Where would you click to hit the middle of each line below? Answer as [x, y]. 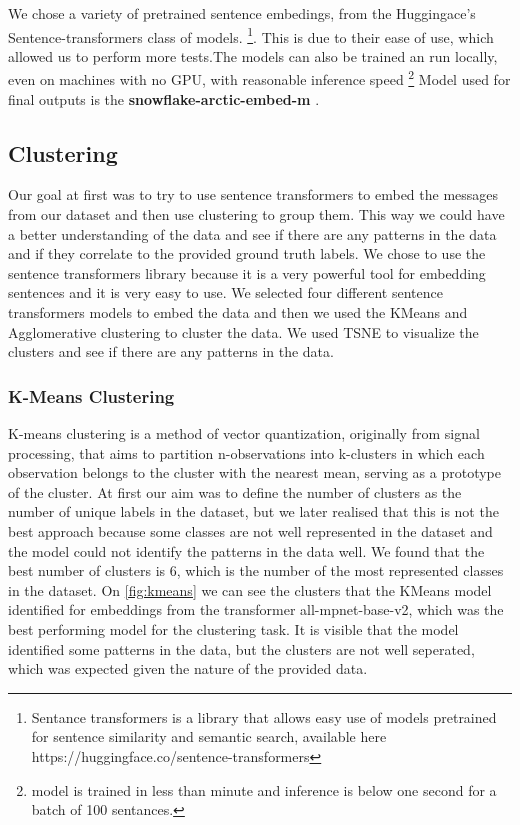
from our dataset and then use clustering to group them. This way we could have [256, 214]
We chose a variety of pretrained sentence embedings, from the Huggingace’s [242, 13]
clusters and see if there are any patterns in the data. [171, 351]
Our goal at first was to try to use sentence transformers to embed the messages [253, 194]
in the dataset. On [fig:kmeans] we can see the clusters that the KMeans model [250, 589]
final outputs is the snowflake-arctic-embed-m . [164, 98]
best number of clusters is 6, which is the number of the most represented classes [256, 570]
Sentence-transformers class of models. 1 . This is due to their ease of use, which [251, 35]
